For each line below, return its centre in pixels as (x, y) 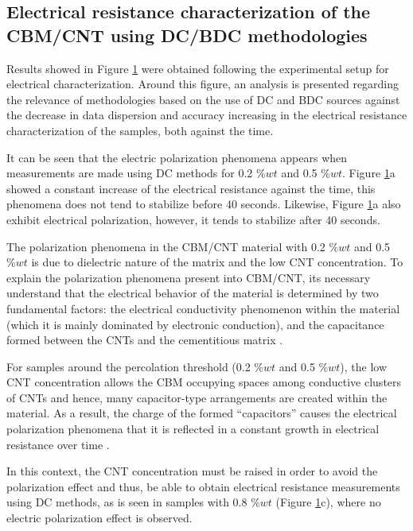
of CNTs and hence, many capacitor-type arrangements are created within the (197, 397)
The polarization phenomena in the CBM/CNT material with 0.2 (166, 246)
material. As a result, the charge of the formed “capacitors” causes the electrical (202, 413)
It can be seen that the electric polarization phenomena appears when (177, 157)
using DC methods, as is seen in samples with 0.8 (127, 502)
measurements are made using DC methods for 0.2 (130, 173)
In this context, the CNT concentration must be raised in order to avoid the (192, 471)
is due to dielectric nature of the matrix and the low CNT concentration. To (217, 262)
